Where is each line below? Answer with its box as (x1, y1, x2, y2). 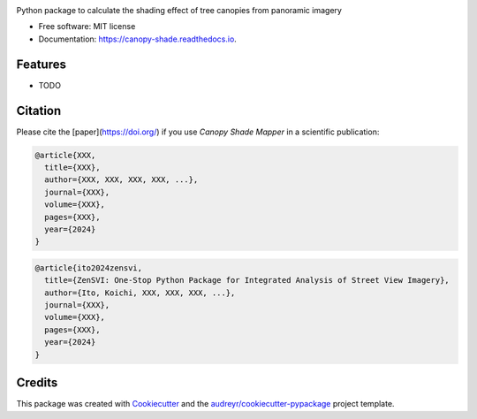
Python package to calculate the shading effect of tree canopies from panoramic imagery (16, 5, 342, 15)
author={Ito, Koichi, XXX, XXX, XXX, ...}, (44, 287, 236, 298)
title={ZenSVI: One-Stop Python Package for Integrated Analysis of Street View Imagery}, (44, 275, 450, 286)
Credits (16, 376, 58, 391)
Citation (16, 103, 62, 118)
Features (16, 57, 66, 72)
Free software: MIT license (38, 21, 136, 32)
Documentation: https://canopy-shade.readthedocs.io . (38, 34, 238, 44)
